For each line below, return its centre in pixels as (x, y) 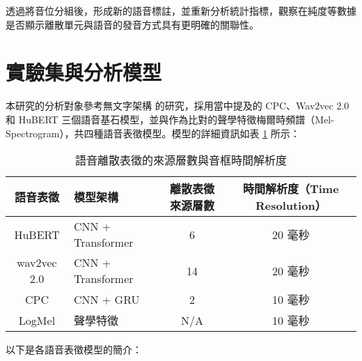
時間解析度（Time (291, 189)
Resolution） (291, 206)
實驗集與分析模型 (84, 72)
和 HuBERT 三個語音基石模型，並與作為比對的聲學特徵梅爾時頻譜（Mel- (170, 119)
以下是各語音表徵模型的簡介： (74, 350)
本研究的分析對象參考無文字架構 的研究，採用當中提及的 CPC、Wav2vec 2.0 (178, 106)
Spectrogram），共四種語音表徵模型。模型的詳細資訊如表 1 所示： (153, 133)
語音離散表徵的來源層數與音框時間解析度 (181, 160)
